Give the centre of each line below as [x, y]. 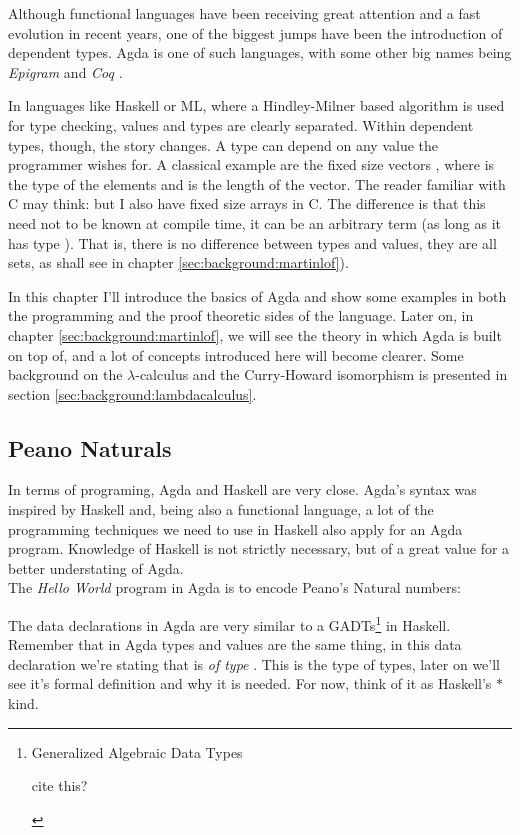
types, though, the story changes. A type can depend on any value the [223, 144]
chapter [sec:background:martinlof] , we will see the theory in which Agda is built [255, 334]
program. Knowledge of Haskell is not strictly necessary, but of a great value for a [259, 548]
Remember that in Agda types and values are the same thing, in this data [235, 644]
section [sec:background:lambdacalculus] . [132, 393]
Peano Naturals [90, 447]
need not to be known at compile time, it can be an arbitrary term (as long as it [255, 222]
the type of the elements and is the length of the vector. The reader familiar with [257, 183]
